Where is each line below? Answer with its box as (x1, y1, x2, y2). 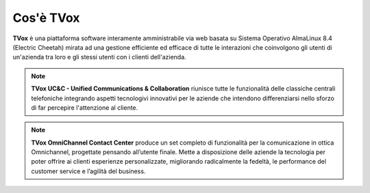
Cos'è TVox (12, 10, 80, 25)
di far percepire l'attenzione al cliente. (31, 103, 138, 112)
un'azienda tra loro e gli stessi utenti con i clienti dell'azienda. (12, 53, 186, 61)
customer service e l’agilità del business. (31, 167, 146, 175)
